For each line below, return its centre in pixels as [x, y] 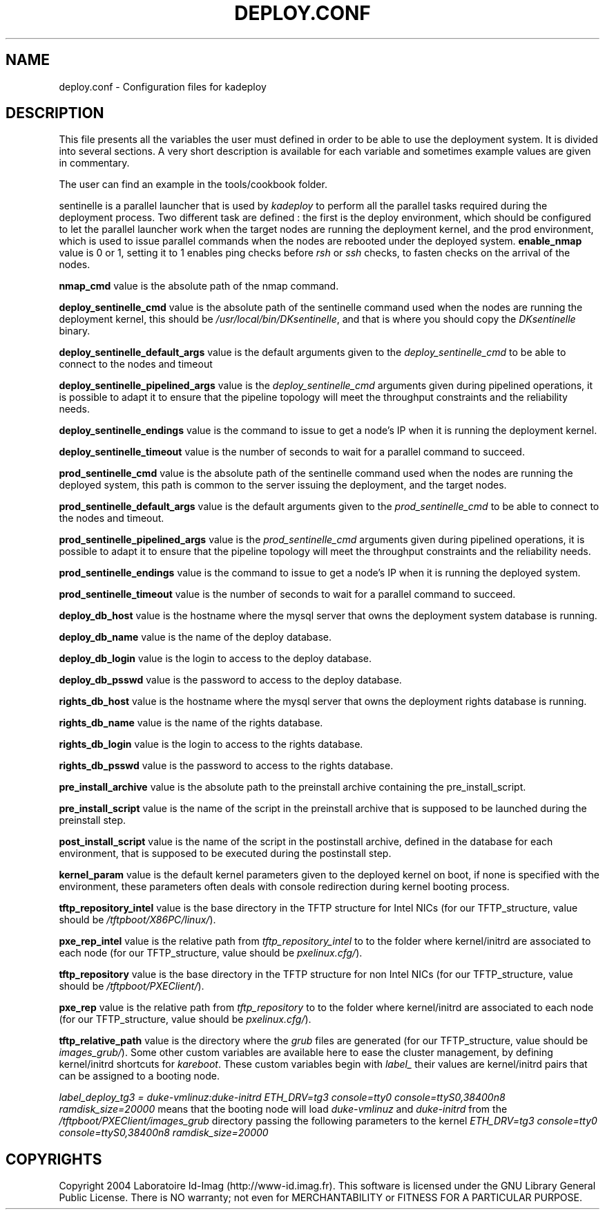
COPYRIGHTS [54, 1159]
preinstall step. [93, 820]
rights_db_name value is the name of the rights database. [191, 723]
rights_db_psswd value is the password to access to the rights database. [226, 766]
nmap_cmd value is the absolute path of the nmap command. [199, 286]
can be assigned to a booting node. [139, 1076]
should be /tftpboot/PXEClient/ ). [132, 986]
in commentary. [94, 163]
